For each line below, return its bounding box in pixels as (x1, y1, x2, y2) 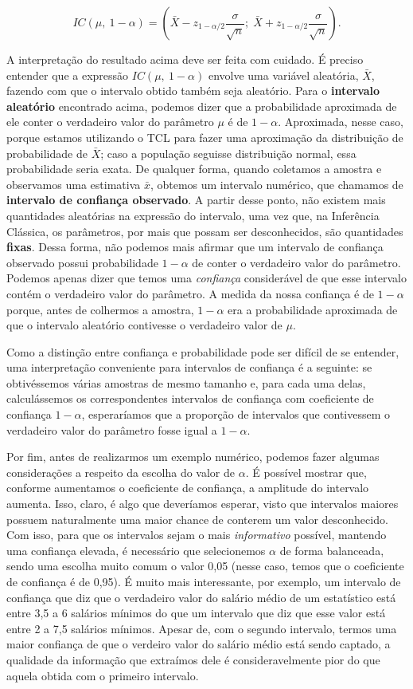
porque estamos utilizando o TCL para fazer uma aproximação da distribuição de (6, 128, 403, 145)
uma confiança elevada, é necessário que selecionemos (6, 541, 266, 558)
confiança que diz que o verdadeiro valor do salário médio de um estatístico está (6, 589, 396, 605)
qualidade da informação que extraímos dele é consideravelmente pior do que (6, 651, 380, 667)
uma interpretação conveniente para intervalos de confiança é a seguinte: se (6, 359, 372, 376)
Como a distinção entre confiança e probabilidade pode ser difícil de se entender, (6, 343, 399, 360)
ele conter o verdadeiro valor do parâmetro (6, 113, 214, 130)
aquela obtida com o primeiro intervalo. (6, 667, 199, 683)
